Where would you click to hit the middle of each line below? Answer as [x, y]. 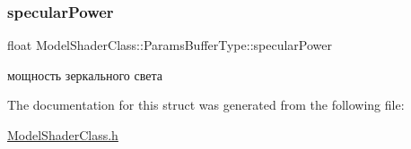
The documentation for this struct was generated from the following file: [206, 105]
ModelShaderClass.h [63, 135]
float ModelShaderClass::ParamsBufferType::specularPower [170, 45]
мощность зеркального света [85, 74]
